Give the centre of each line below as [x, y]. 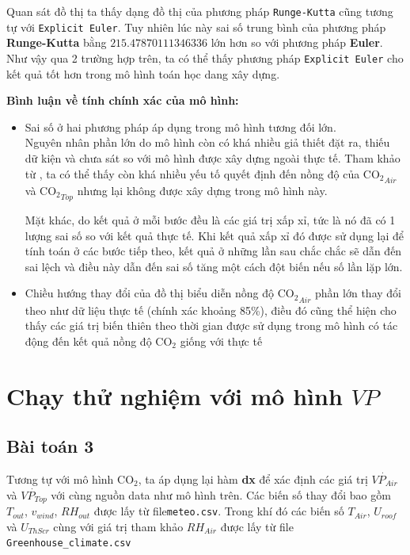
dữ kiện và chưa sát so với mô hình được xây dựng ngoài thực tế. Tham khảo [213, 157]
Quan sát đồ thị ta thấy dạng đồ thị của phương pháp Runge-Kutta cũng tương [200, 11]
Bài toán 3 [50, 446]
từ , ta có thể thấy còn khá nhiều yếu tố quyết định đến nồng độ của [192, 173]
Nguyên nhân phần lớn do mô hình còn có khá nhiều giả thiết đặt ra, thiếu [207, 142]
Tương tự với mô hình [60, 479]
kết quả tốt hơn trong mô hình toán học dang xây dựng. [143, 73]
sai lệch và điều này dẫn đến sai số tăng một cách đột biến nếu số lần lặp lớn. [214, 266]
